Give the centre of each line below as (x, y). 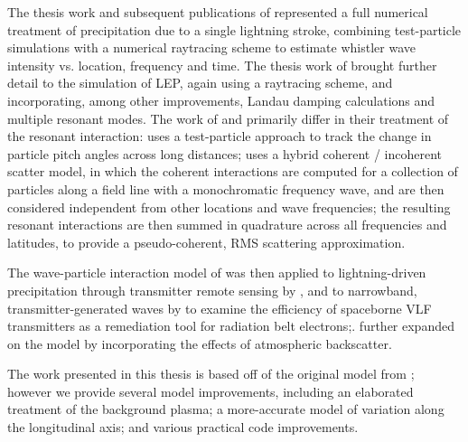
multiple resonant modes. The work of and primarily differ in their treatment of (228, 118)
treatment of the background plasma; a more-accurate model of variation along (226, 409)
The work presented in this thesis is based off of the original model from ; (211, 374)
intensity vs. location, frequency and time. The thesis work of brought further (222, 65)
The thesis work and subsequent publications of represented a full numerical (218, 12)
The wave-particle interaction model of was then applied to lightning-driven (217, 273)
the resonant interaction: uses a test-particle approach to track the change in (220, 136)
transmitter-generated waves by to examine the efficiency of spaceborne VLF (220, 308)
